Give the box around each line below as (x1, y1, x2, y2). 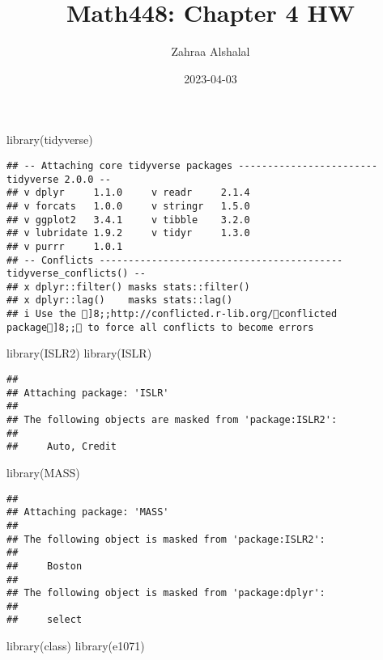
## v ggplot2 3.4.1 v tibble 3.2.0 (6, 214, 250, 226)
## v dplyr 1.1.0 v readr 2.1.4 (6, 187, 250, 199)
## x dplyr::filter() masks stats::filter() (6, 281, 250, 293)
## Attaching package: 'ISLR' (6, 387, 169, 399)
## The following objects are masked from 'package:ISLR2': (6, 414, 338, 425)
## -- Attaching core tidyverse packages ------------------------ (6, 159, 378, 171)
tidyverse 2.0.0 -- (6, 173, 111, 185)
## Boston (6, 560, 83, 572)
